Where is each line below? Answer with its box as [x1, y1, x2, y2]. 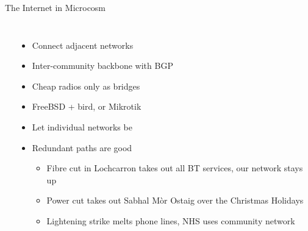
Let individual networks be [32, 120, 132, 133]
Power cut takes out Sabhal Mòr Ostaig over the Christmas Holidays [46, 194, 304, 207]
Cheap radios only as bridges [32, 79, 140, 92]
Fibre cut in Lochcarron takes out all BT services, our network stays [46, 162, 303, 174]
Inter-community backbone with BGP [32, 59, 173, 72]
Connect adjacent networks [32, 38, 134, 51]
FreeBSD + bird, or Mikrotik [32, 100, 141, 113]
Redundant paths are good [32, 141, 132, 154]
